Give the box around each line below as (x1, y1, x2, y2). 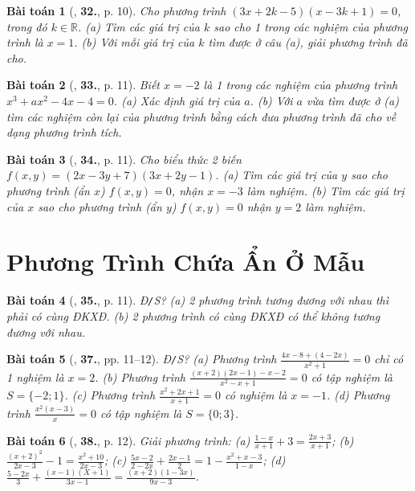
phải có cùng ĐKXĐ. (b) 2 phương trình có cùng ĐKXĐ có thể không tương (6, 307, 380, 324)
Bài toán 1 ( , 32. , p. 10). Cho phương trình (6, 2, 226, 18)
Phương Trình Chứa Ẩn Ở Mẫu (6, 245, 365, 278)
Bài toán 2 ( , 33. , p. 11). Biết (6, 76, 161, 93)
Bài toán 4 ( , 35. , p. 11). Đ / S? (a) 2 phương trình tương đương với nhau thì (6, 292, 389, 309)
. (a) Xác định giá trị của (113, 92, 241, 108)
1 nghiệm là (6, 368, 64, 385)
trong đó (6, 18, 47, 35)
